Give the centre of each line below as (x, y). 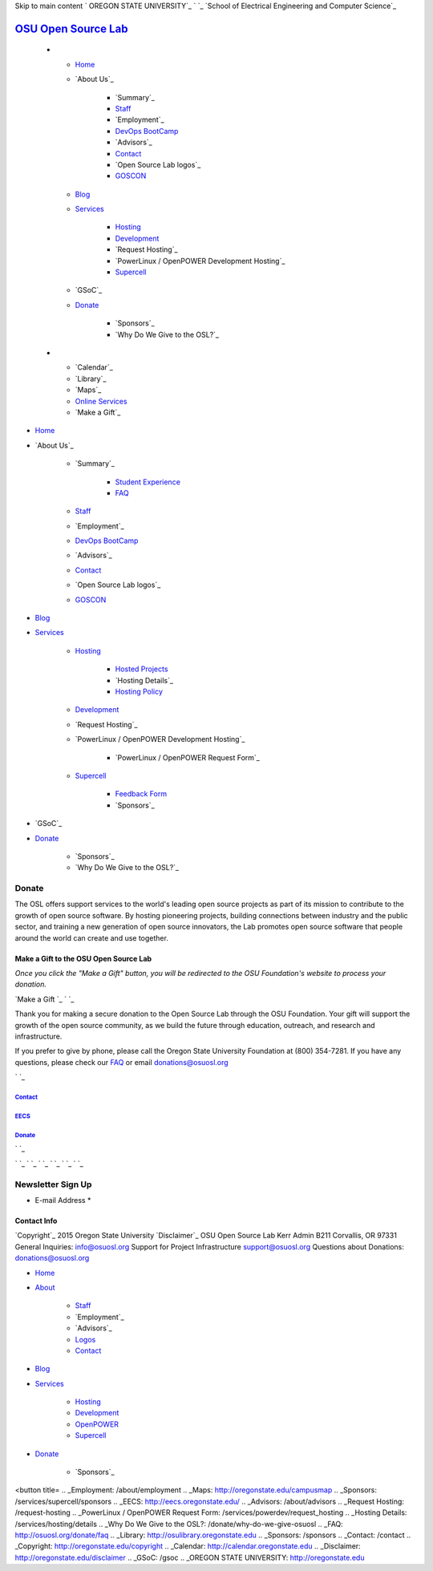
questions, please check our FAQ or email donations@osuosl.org (121, 1062)
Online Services (101, 401)
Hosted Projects (142, 669)
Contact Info (36, 1221)
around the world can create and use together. (91, 937)
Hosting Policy (139, 691)
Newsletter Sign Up (53, 1184)
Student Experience (148, 482)
